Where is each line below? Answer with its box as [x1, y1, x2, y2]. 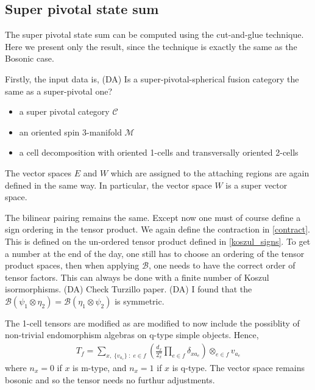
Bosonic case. [5, 52, 54, 65]
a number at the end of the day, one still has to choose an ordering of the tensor [5, 247, 305, 259]
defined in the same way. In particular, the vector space [5, 178, 212, 191]
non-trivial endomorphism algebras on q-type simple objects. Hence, [5, 328, 259, 341]
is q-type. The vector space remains [172, 361, 305, 374]
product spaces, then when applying [5, 259, 140, 272]
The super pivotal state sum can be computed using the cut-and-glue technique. [5, 28, 304, 41]
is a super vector [225, 178, 288, 191]
